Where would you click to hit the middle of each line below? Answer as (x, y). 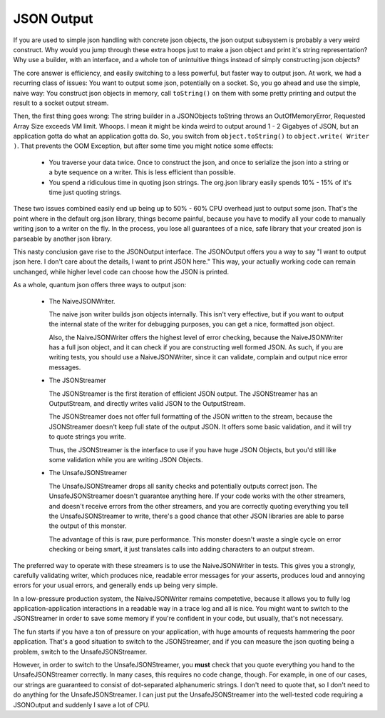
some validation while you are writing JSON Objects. (126, 460)
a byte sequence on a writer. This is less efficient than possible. (142, 172)
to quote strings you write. (87, 437)
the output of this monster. (88, 526)
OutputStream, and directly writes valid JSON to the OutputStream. (147, 404)
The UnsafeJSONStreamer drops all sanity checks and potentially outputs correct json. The (183, 486)
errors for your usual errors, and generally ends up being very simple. (115, 585)
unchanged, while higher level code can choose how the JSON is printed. (121, 271)
